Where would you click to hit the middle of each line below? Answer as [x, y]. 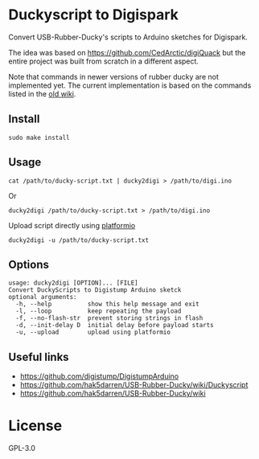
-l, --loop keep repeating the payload [99, 311]
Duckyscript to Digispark [94, 15]
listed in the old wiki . [42, 93]
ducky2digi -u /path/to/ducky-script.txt [79, 240]
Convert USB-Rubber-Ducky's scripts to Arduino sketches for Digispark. [128, 37]
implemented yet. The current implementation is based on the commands [130, 85]
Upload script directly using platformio [72, 225]
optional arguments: [43, 297]
